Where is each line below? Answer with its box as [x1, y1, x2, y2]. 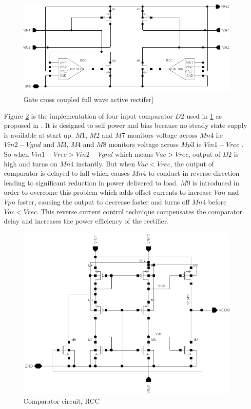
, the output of [170, 158, 214, 168]
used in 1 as [186, 110, 222, 121]
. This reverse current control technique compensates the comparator [37, 206, 243, 216]
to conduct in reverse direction [148, 168, 240, 178]
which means [115, 149, 154, 159]
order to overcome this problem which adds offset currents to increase [4, 187, 212, 197]
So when [4, 149, 29, 159]
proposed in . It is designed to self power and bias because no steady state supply [4, 120, 247, 130]
